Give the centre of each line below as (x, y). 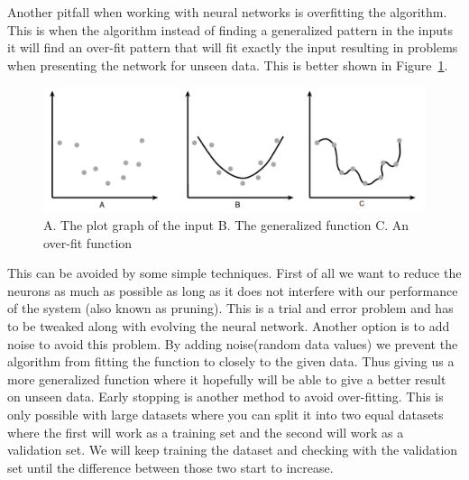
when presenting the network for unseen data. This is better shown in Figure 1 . (228, 65)
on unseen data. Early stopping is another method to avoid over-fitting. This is (225, 397)
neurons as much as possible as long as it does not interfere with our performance (233, 290)
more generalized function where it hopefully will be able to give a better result (227, 378)
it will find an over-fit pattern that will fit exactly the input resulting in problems (233, 47)
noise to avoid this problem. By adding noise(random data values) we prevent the (233, 343)
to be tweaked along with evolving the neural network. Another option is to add (229, 326)
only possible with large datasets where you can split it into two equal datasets (225, 415)
